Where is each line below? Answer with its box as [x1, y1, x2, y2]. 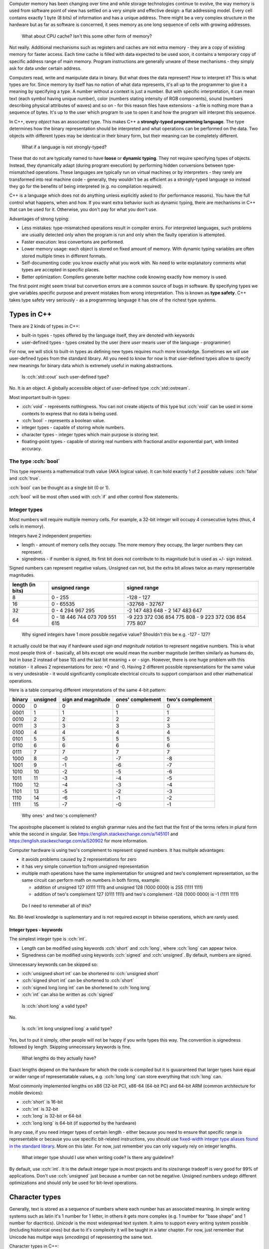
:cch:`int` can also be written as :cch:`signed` [21, 992, 114, 998]
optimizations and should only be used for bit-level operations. [9, 1180, 138, 1186]
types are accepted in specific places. [21, 267, 100, 273]
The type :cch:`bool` [9, 458, 60, 465]
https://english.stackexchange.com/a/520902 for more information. [9, 838, 148, 844]
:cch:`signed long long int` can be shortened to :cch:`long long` [21, 984, 151, 990]
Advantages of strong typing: [9, 215, 70, 222]
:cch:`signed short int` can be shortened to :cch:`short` [21, 977, 134, 984]
